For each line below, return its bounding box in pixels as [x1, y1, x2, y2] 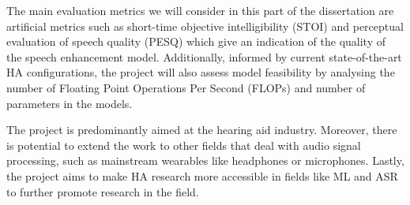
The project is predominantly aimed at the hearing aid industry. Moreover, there [6, 121, 397, 138]
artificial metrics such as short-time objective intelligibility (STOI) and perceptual [6, 17, 404, 34]
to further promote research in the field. [6, 183, 199, 199]
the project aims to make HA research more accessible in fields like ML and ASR [6, 167, 398, 184]
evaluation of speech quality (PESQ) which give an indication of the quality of [6, 33, 386, 50]
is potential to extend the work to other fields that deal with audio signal [6, 136, 361, 153]
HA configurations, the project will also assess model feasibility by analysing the [6, 64, 395, 80]
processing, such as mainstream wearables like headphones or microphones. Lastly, [6, 152, 404, 169]
